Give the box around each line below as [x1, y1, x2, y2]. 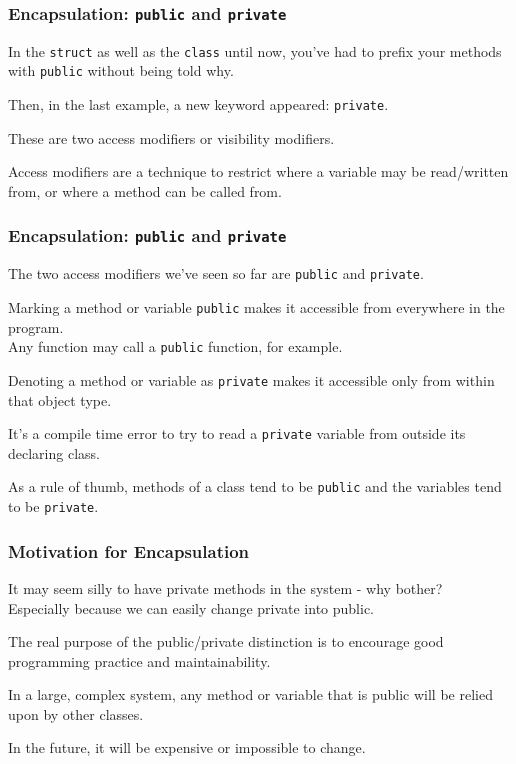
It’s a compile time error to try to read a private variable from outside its [8, 423, 466, 444]
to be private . [8, 496, 99, 517]
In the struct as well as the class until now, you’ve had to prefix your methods [8, 40, 502, 61]
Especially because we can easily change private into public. [8, 597, 375, 618]
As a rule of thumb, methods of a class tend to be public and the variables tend [8, 476, 502, 497]
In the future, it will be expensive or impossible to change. [8, 737, 366, 758]
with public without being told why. [8, 60, 234, 81]
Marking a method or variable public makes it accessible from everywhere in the [8, 296, 505, 317]
